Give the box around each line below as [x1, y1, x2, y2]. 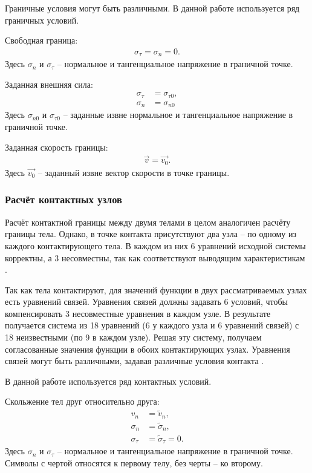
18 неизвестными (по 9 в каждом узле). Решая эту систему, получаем [5, 331, 262, 344]
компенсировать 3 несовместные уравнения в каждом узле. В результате [5, 307, 271, 319]
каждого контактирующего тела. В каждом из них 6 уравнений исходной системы [5, 239, 306, 252]
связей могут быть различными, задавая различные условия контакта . [5, 354, 264, 367]
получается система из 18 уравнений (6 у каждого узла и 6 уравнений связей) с [5, 319, 299, 331]
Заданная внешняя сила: [5, 77, 93, 90]
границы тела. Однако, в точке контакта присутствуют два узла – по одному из [5, 227, 297, 240]
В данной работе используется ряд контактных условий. [5, 374, 212, 387]
